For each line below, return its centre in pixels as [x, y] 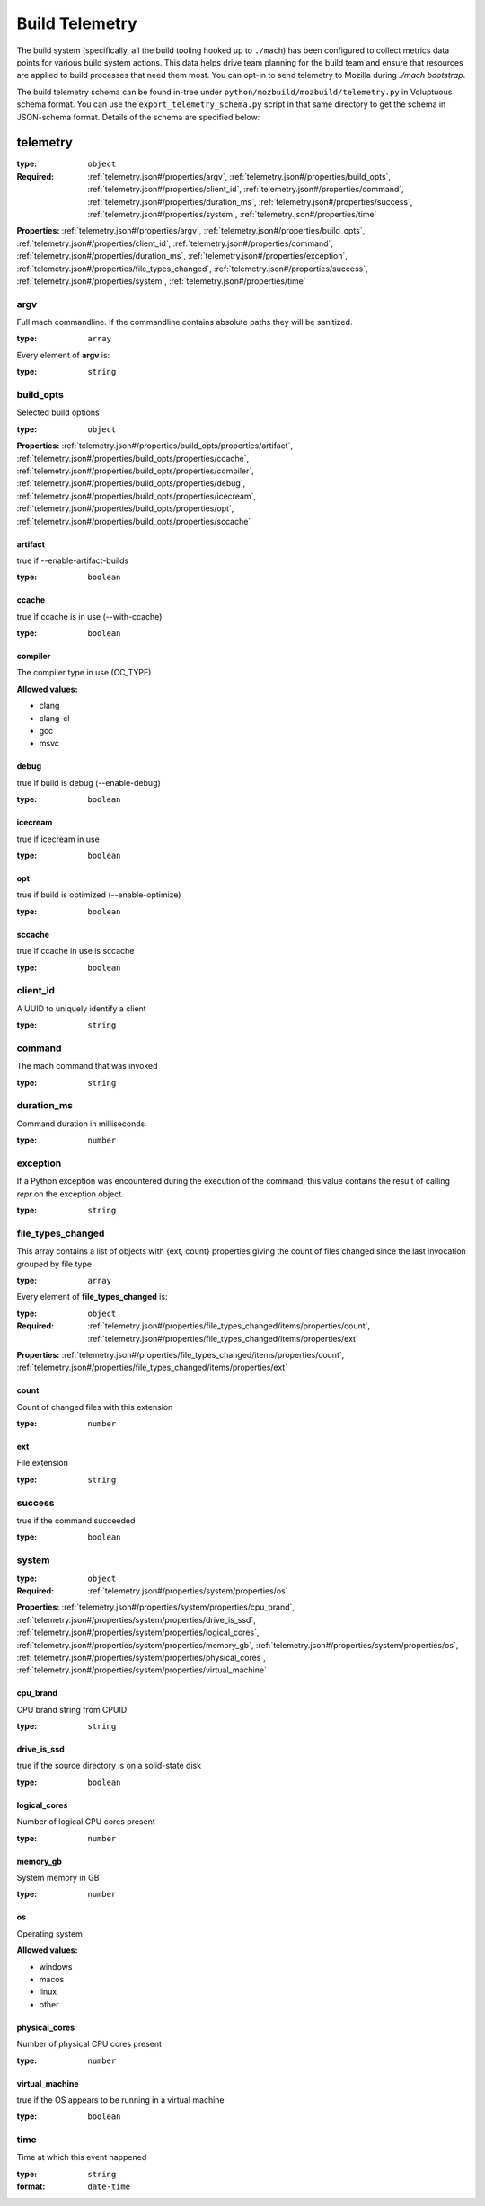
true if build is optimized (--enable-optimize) [99, 895]
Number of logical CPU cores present [86, 1822]
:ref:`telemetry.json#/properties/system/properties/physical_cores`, [141, 1657]
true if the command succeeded [76, 1521]
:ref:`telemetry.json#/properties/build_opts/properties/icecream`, [136, 496]
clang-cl [54, 718]
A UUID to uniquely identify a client [82, 1008]
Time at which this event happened [82, 2157]
